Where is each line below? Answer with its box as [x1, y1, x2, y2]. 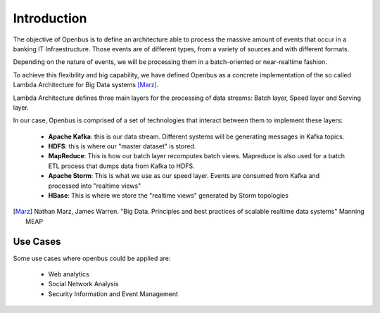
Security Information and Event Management [48, 289, 179, 298]
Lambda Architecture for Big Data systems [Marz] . [13, 81, 159, 89]
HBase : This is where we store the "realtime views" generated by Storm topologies [48, 191, 289, 200]
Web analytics [48, 270, 89, 279]
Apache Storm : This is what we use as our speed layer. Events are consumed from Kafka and [48, 172, 320, 180]
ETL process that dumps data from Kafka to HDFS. [48, 162, 195, 170]
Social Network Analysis [48, 280, 119, 288]
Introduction [13, 11, 87, 26]
